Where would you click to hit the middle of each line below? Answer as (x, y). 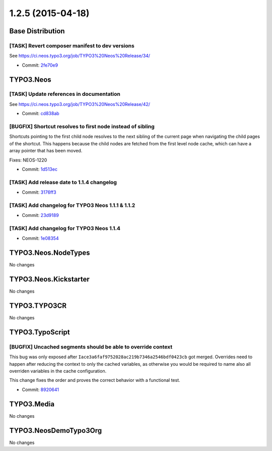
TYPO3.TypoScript (40, 332)
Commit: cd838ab (41, 114)
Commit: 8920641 (40, 389)
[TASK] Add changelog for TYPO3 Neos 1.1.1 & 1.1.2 (72, 205)
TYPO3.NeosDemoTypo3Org (56, 431)
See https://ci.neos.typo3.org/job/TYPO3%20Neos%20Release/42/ (80, 104)
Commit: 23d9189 (40, 215)
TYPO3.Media (32, 404)
